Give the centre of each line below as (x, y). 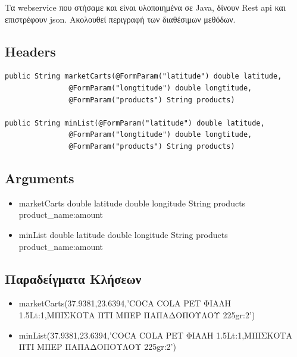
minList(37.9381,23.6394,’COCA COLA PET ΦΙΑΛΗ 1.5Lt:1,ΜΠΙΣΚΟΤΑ (155, 335)
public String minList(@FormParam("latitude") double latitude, (135, 123)
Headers (30, 51)
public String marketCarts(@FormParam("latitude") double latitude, (143, 76)
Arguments (40, 178)
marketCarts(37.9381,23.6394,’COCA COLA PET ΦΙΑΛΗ (125, 303)
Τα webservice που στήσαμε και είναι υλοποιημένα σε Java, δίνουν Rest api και (145, 7)
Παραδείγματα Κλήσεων (73, 278)
